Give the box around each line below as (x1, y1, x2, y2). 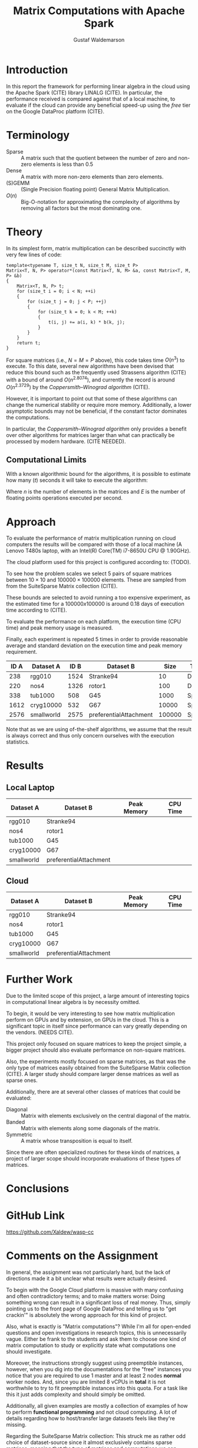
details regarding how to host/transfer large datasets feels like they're (6, 1415, 175, 1422)
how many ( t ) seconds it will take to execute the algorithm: (6, 477, 148, 484)
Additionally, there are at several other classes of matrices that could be (6, 1088, 181, 1095)
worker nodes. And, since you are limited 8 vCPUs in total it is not (6, 1378, 166, 1385)
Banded (6, 1118, 25, 1126)
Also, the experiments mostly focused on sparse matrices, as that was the (6, 1058, 186, 1065)
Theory (6, 225, 43, 239)
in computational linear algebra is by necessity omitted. (6, 999, 140, 1006)
